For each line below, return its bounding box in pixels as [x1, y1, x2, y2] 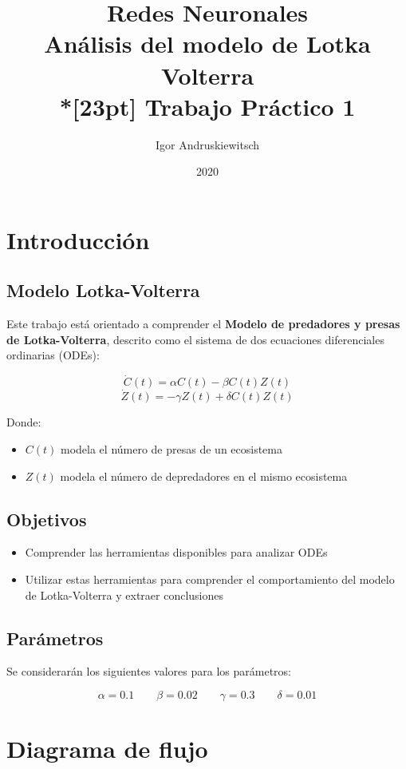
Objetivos [6, 506, 87, 531]
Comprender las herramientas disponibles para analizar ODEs [25, 544, 328, 561]
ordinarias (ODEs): [6, 347, 100, 363]
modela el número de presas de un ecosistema [61, 441, 283, 458]
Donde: [6, 414, 41, 430]
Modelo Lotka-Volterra [6, 278, 200, 303]
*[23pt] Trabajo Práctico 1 [59, 89, 356, 122]
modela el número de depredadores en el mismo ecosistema [60, 467, 348, 484]
